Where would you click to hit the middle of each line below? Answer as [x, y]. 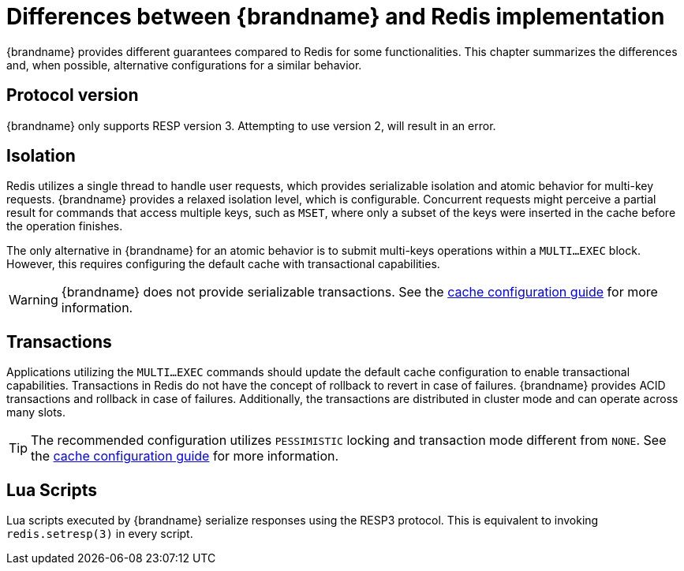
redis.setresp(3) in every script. [100, 534]
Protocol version [73, 95]
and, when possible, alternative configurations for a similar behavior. [184, 65]
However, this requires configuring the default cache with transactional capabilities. [223, 264]
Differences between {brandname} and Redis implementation [336, 17]
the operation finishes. [65, 226]
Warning [34, 300]
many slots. [36, 412]
